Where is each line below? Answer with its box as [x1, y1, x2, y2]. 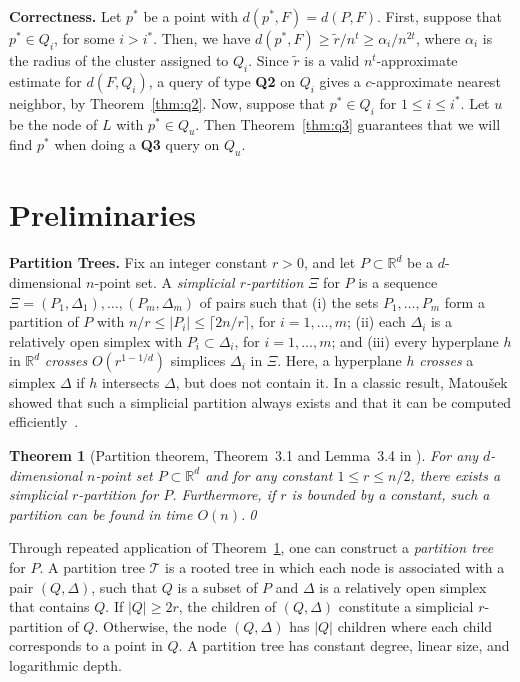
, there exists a [410, 464, 501, 485]
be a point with [143, 6, 238, 26]
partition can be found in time [9, 503, 193, 524]
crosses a [419, 350, 474, 371]
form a [444, 291, 485, 312]
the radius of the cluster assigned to [9, 50, 229, 70]
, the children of [178, 596, 277, 617]
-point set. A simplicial [94, 271, 235, 292]
